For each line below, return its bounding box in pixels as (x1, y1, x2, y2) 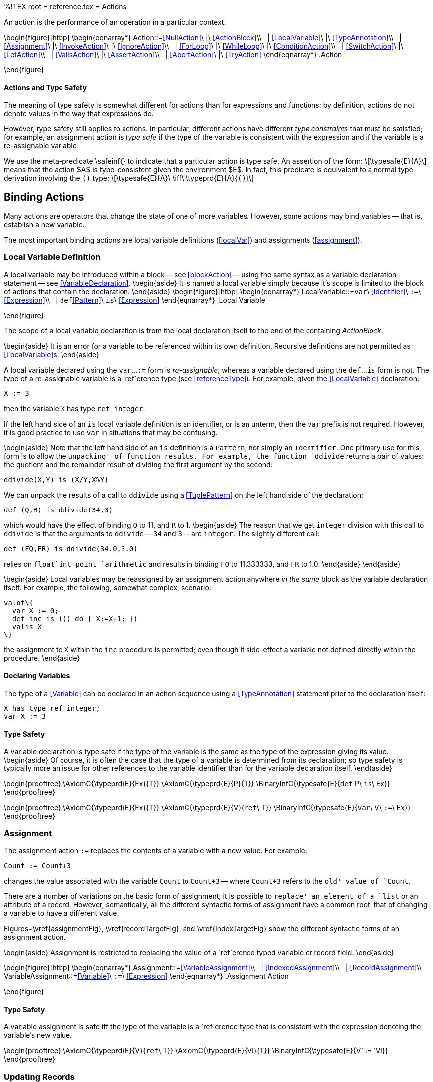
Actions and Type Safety (4, 83, 87, 92)
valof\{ (4, 598, 34, 607)
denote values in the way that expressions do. (4, 109, 154, 118)
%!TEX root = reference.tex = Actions (4, 2, 126, 11)
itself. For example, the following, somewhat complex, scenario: (4, 583, 211, 592)
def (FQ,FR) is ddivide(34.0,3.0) (4, 544, 138, 553)
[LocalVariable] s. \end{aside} (4, 350, 99, 359)
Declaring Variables (4, 671, 70, 680)
